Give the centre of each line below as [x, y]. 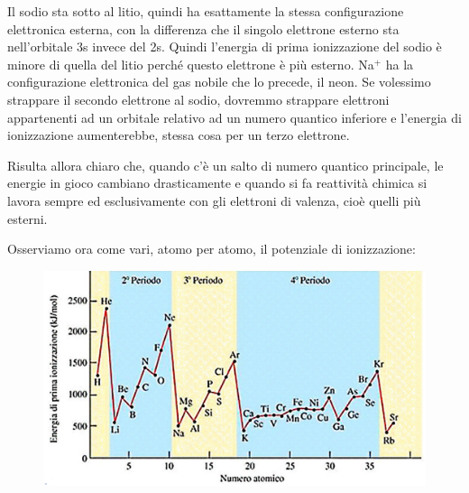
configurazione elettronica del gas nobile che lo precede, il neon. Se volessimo [219, 82]
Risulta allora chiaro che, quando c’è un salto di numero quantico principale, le [225, 165]
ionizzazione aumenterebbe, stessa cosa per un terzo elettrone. [179, 135]
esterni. [28, 218]
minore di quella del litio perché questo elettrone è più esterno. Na [191, 64]
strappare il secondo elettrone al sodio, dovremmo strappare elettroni [198, 99]
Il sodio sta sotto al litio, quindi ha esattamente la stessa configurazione [206, 11]
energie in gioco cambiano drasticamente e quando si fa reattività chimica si [217, 183]
